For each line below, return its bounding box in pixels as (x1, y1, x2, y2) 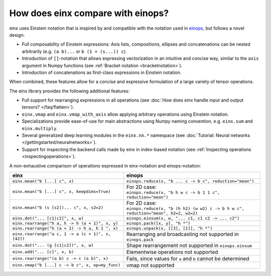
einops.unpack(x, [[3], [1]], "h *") (126, 225, 213, 231)
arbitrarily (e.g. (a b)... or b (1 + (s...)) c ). (22, 48, 127, 54)
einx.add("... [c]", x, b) (12, 249, 74, 255)
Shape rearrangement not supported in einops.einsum (126, 242, 252, 249)
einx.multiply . (22, 125, 58, 131)
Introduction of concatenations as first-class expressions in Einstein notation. (22, 69, 182, 75)
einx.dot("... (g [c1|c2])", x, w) (12, 243, 94, 248)
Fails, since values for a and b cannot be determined (126, 255, 249, 262)
